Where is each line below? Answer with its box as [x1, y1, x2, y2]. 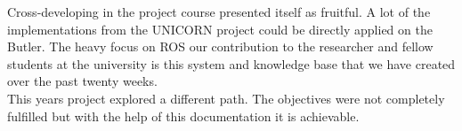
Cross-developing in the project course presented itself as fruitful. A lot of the [7, 3, 431, 20]
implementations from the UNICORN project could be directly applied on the [7, 19, 433, 38]
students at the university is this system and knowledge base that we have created [7, 54, 456, 73]
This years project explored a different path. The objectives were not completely [7, 89, 445, 107]
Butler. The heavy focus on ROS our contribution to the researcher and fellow [7, 37, 434, 56]
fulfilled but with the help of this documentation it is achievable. [7, 106, 360, 125]
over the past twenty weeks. [7, 72, 158, 90]
